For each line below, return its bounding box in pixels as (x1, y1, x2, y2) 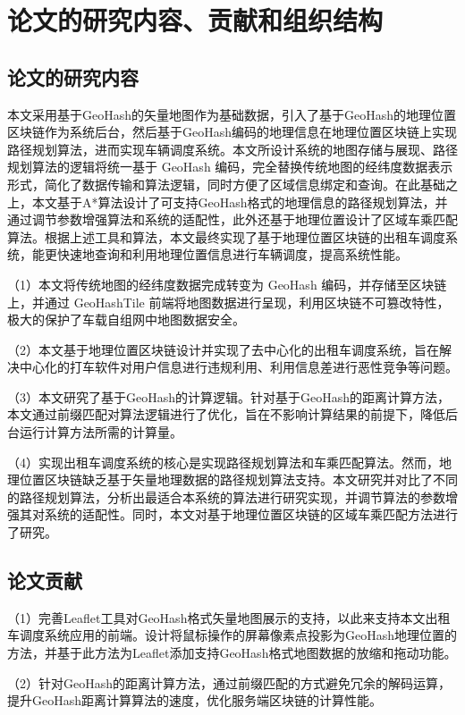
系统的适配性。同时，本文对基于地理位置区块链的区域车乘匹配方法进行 (44, 505, 458, 524)
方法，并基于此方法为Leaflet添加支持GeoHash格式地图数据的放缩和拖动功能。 (7, 643, 457, 662)
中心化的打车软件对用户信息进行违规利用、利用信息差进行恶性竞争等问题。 (19, 357, 458, 376)
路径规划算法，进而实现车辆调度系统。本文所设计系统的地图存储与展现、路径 (7, 139, 458, 158)
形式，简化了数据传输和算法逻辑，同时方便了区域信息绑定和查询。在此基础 (7, 174, 445, 193)
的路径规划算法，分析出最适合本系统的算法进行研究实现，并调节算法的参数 (7, 487, 445, 506)
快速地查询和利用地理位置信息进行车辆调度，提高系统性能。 (56, 245, 408, 264)
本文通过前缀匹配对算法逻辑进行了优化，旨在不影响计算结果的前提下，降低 (7, 405, 445, 424)
